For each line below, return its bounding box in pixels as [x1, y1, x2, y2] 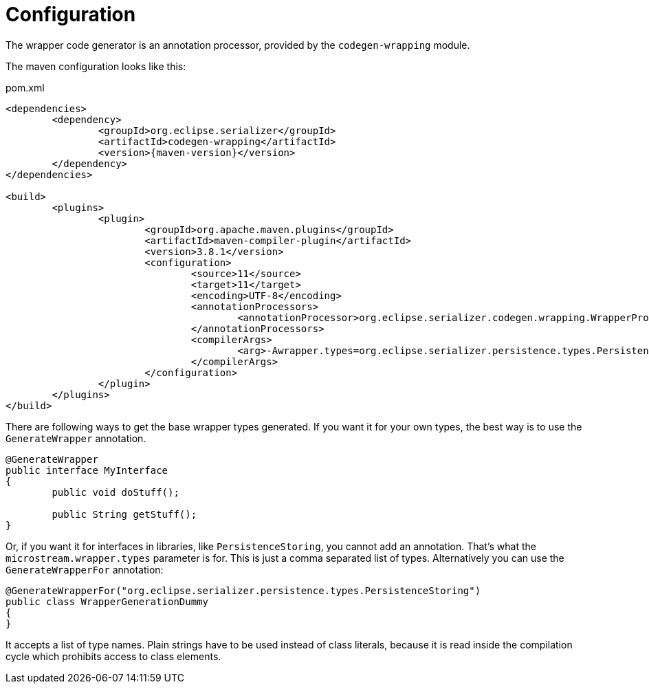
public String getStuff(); [52, 508, 197, 520]
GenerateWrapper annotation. [5, 432, 146, 444]
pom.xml [5, 81, 45, 94]
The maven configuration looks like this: [5, 60, 186, 72]
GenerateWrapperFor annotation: [5, 563, 164, 576]
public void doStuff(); [52, 486, 179, 498]
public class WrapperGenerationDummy [5, 595, 209, 607]
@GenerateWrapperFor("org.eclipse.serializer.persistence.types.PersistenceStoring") [5, 584, 481, 596]
